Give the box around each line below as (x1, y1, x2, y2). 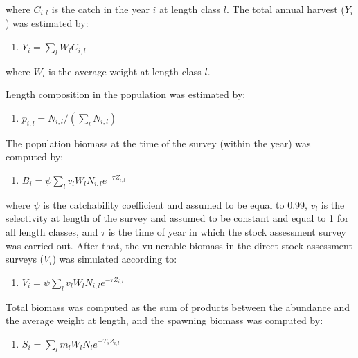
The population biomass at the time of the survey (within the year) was (6, 135, 311, 150)
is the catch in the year (51, 2, 150, 16)
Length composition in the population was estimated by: (6, 87, 246, 102)
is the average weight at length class (48, 64, 202, 78)
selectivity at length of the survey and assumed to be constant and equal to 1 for (6, 211, 349, 225)
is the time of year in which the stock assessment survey (108, 225, 346, 238)
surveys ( (6, 252, 44, 266)
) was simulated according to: (52, 252, 177, 266)
